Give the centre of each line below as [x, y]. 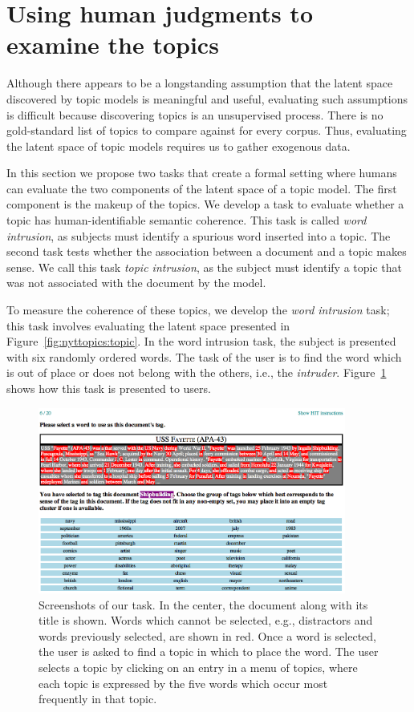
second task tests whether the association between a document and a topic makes [207, 251]
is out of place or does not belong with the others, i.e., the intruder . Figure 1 [197, 372]
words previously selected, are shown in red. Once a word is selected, [207, 635]
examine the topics [113, 44]
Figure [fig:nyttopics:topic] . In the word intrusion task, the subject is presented [201, 341]
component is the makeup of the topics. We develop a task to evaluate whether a [205, 204]
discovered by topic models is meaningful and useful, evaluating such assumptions [207, 98]
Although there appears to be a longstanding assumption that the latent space [200, 83]
